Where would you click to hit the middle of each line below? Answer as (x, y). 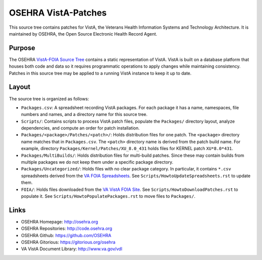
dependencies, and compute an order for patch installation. (81, 128)
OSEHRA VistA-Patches (58, 13)
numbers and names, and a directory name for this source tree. (84, 114)
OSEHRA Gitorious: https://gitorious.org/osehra (68, 242)
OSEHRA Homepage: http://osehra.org (60, 222)
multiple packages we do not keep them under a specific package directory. (97, 162)
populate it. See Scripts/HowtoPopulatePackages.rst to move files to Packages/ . (108, 196)
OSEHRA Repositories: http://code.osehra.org (67, 228)
